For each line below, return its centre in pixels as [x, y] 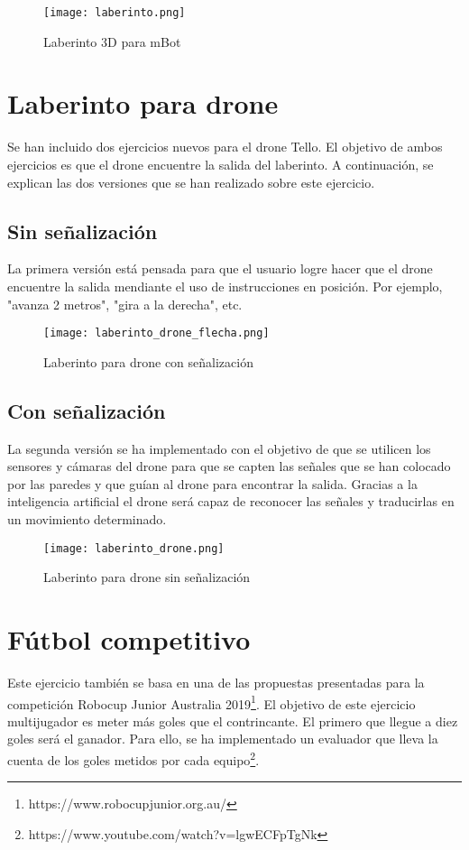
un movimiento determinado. [87, 518]
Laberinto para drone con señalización [148, 361]
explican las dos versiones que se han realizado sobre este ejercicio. [191, 182]
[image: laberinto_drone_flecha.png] [156, 333]
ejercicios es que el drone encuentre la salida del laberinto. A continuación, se [221, 164]
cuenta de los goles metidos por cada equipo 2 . [133, 758]
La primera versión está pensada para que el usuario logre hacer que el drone [220, 268]
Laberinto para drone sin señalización [147, 577]
